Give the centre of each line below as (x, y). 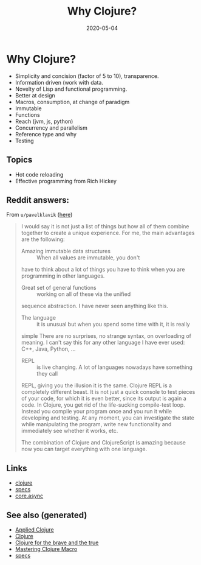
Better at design (35, 95)
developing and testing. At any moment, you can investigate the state (107, 418)
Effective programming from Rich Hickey (66, 181)
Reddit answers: (38, 200)
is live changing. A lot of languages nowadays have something (114, 367)
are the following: (43, 239)
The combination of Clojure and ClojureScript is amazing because (104, 443)
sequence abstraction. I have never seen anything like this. (95, 306)
